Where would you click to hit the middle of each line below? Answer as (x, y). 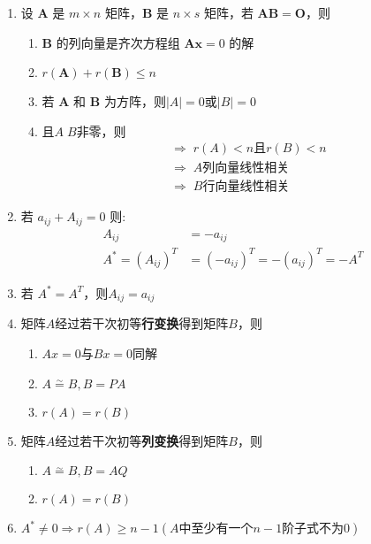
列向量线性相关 (246, 169)
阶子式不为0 (316, 529)
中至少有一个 (216, 529)
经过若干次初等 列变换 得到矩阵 (142, 440)
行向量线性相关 (246, 187)
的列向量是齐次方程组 (118, 42)
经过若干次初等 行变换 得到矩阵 (142, 323)
